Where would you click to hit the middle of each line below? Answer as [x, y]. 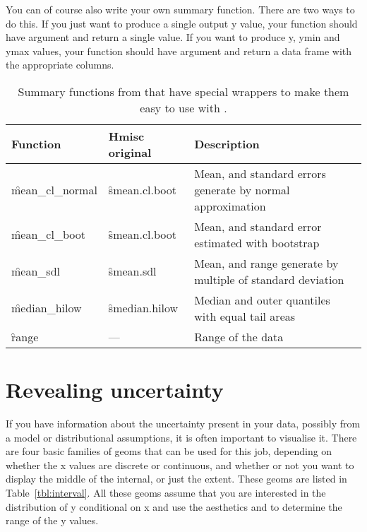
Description [227, 144]
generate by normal [242, 189]
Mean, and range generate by [266, 263]
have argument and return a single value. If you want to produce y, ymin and [173, 37]
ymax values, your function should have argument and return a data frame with [179, 51]
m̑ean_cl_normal [54, 189]
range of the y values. [52, 520]
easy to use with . [183, 107]
